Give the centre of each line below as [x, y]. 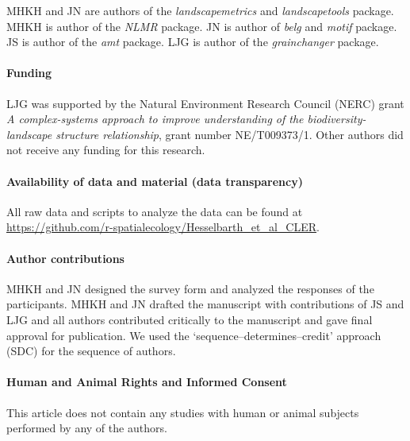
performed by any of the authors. [87, 428]
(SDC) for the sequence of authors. [91, 351]
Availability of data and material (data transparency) [155, 181]
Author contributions [65, 258]
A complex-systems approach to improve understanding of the [155, 119]
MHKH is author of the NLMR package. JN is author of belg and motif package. [202, 26]
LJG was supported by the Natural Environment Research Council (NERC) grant [205, 103]
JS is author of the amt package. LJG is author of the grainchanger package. [193, 42]
